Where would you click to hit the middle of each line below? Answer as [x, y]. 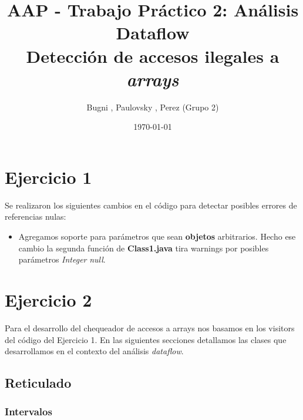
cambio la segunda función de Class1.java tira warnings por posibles [144, 248]
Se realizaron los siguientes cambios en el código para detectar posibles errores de [151, 205]
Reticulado [38, 383]
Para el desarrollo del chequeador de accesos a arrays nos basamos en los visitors [150, 327]
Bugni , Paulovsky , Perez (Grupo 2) [153, 107]
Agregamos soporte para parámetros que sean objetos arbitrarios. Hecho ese [157, 236]
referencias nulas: [36, 216]
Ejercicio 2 [48, 299]
